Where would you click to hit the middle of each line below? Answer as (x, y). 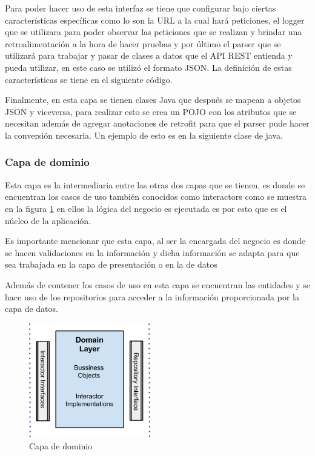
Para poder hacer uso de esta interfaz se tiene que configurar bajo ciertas (141, 8)
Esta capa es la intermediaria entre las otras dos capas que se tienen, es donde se (155, 184)
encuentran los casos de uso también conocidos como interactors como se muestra (156, 197)
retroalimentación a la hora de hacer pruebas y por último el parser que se (143, 43)
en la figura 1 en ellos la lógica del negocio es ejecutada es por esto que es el (146, 208)
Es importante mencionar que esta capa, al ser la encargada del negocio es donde (155, 241)
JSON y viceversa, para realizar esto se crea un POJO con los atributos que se (151, 111)
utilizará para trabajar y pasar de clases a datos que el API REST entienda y (149, 55)
